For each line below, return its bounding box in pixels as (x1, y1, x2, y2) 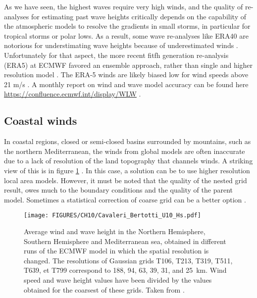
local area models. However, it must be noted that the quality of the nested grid (4, 175, 247, 185)
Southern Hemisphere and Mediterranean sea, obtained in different (24, 236, 226, 246)
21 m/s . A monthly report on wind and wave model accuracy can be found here (4, 79, 249, 89)
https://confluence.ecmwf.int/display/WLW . (4, 89, 141, 99)
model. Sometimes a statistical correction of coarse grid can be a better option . (4, 194, 246, 204)
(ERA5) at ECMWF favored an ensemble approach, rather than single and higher (4, 59, 253, 70)
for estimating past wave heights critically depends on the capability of (31, 11, 246, 21)
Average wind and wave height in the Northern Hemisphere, (24, 226, 206, 236)
